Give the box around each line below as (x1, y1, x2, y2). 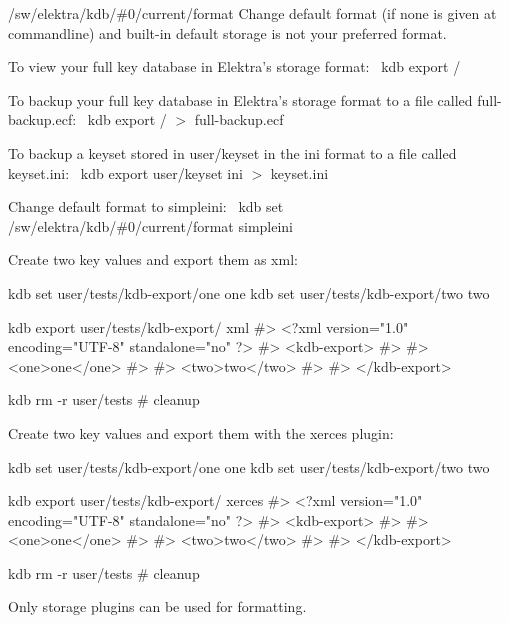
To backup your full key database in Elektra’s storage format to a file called (8, 89, 473, 110)
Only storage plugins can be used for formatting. (8, 596, 307, 617)
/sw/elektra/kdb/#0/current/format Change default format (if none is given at (8, 3, 497, 23)
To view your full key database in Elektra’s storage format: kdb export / (8, 56, 461, 77)
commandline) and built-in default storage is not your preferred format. (8, 22, 447, 43)
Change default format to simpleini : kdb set (8, 196, 284, 217)
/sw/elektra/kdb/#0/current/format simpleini (8, 215, 293, 236)
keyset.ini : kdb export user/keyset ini (8, 162, 243, 183)
